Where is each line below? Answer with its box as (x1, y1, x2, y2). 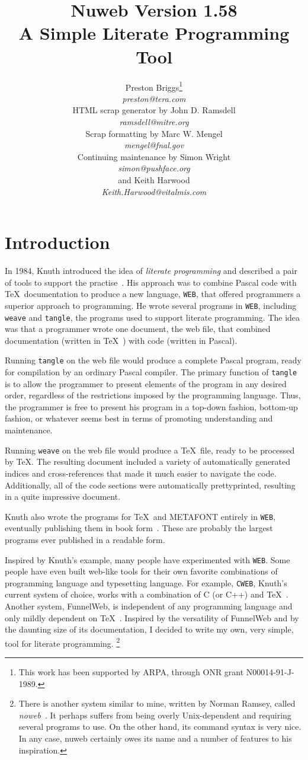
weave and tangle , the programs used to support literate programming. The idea (5, 311, 300, 323)
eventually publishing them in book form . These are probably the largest (5, 522, 273, 534)
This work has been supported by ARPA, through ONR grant (18, 666, 244, 678)
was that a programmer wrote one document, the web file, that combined (5, 322, 271, 335)
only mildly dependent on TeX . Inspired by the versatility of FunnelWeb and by (5, 611, 299, 624)
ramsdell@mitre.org (119, 115, 189, 127)
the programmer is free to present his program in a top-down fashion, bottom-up (5, 400, 298, 413)
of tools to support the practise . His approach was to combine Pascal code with (5, 276, 297, 288)
